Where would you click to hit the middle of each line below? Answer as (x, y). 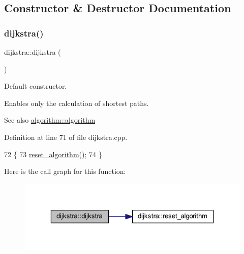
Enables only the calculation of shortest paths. (77, 103)
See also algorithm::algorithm (50, 120)
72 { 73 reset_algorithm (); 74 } (53, 154)
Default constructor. (36, 86)
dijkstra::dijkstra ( (33, 52)
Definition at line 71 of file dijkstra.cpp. (66, 137)
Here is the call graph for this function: (65, 171)
